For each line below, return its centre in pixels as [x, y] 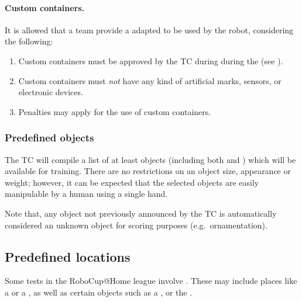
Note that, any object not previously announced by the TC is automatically [141, 213]
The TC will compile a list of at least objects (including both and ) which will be [150, 159]
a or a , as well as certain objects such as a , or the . [99, 292]
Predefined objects [49, 138]
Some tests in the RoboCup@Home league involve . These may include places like [151, 281]
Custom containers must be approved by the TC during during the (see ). [151, 60]
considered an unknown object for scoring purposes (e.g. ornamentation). [136, 225]
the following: [29, 41]
